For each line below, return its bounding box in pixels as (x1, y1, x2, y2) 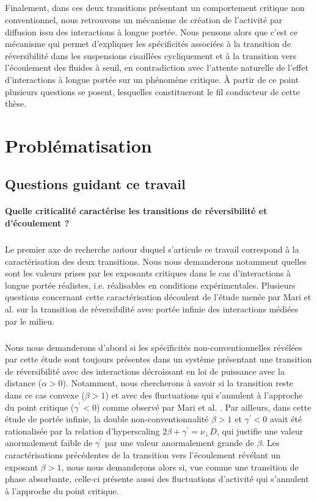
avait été (270, 413, 302, 425)
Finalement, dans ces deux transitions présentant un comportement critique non (5, 1, 305, 14)
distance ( (5, 377, 42, 389)
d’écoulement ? (5, 217, 70, 229)
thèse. (5, 97, 27, 110)
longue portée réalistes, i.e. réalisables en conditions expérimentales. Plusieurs (5, 278, 296, 291)
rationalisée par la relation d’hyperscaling (5, 424, 160, 437)
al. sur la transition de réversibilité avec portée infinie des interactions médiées (5, 303, 299, 315)
